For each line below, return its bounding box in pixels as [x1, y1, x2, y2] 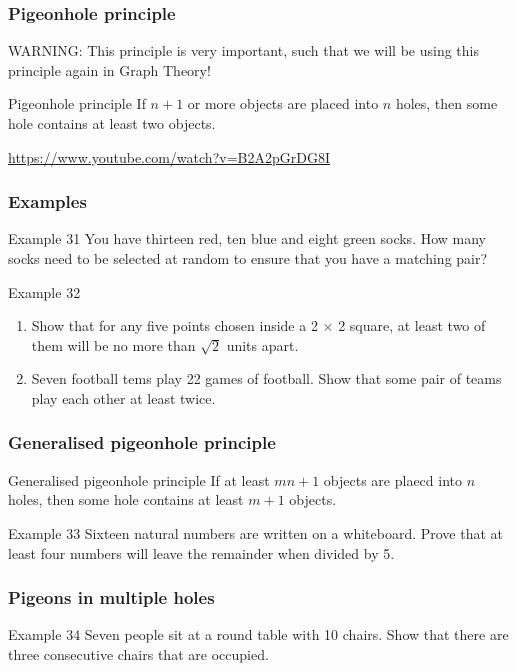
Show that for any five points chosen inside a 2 [31, 315, 318, 336]
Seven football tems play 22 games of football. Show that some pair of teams [31, 368, 502, 389]
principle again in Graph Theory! [8, 59, 211, 80]
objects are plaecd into [323, 469, 463, 490]
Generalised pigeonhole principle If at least [8, 469, 270, 490]
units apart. [226, 334, 299, 355]
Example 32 [8, 281, 81, 302]
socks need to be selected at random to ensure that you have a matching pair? [8, 248, 488, 268]
